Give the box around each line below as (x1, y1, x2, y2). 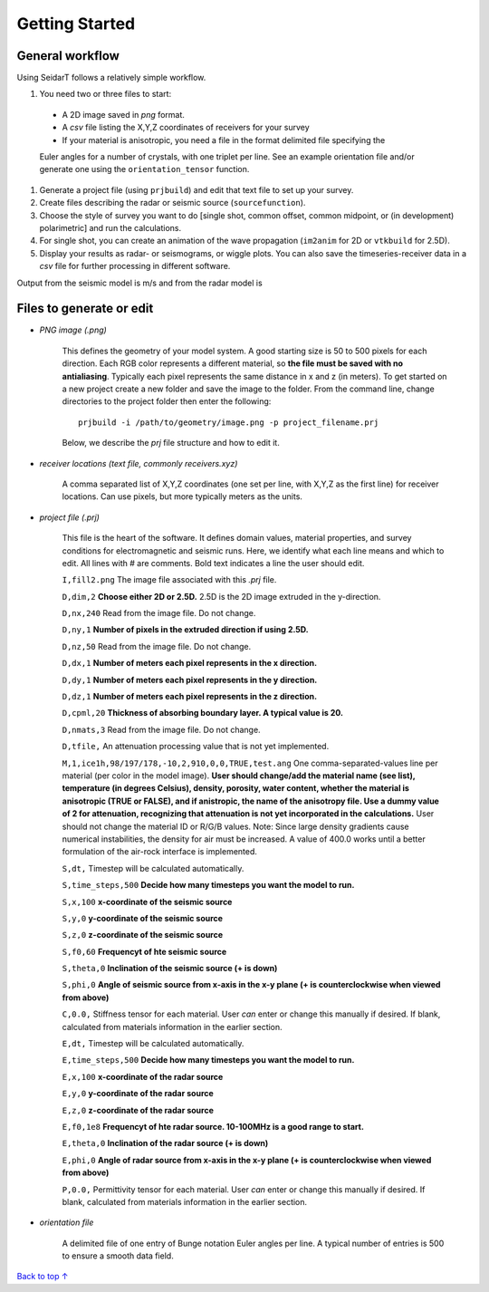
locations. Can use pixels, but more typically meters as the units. (62, 491, 303, 502)
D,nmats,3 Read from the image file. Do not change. (62, 724, 262, 735)
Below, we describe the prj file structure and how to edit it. (62, 438, 280, 448)
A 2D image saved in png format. (62, 109, 186, 120)
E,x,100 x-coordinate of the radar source (62, 1071, 224, 1082)
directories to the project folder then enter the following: (62, 396, 272, 407)
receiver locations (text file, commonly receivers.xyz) (39, 458, 238, 468)
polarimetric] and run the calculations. (39, 222, 182, 233)
